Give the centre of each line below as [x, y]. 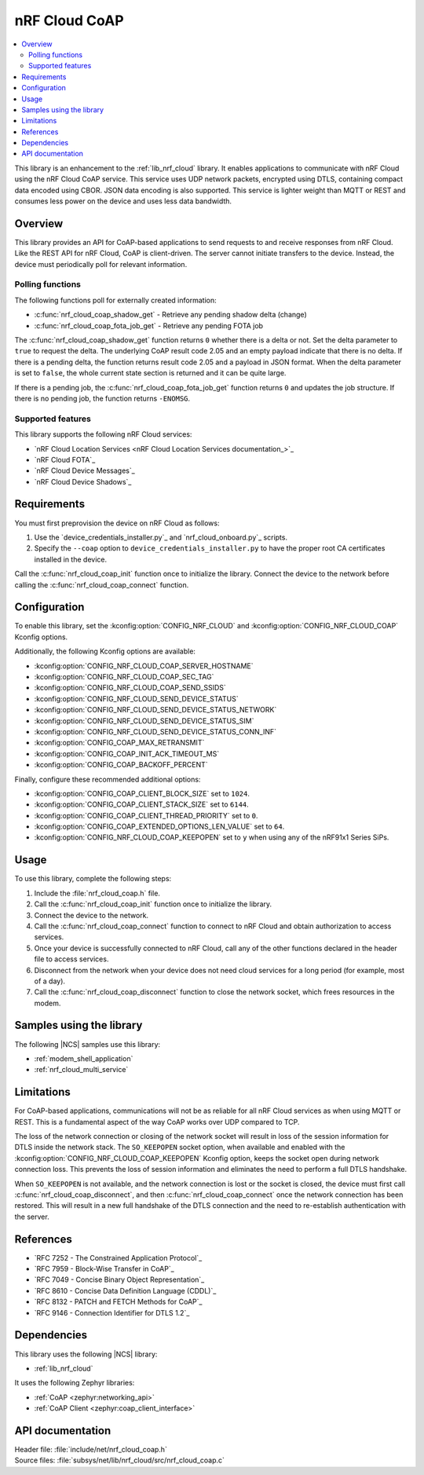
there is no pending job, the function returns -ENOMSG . [102, 398]
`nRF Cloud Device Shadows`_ [83, 481]
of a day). [50, 981]
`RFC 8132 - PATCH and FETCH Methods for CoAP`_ [118, 1302]
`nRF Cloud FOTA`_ [65, 459]
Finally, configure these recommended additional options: [108, 779]
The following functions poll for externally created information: [115, 300]
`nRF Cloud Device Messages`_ [84, 470]
